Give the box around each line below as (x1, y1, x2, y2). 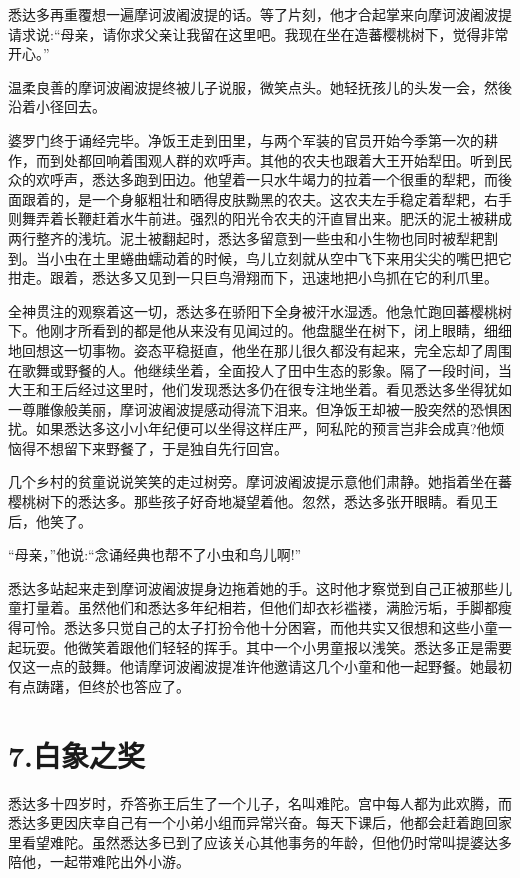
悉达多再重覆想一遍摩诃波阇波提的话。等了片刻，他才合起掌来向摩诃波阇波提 (8, 4, 512, 24)
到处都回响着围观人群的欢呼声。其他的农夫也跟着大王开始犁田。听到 (49, 149, 498, 170)
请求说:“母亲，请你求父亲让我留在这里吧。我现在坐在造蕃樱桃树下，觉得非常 (8, 23, 509, 44)
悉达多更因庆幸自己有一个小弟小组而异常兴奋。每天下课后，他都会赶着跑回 (8, 812, 498, 833)
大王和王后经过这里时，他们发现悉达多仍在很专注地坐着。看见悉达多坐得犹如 (8, 379, 512, 400)
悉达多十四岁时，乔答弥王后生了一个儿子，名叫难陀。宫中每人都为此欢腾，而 (8, 792, 512, 813)
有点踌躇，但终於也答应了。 (8, 675, 190, 696)
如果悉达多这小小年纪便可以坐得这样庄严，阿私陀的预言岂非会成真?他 (35, 418, 491, 439)
